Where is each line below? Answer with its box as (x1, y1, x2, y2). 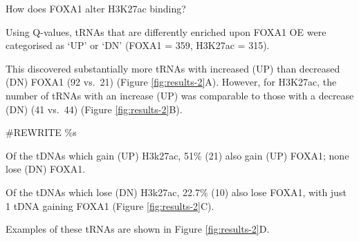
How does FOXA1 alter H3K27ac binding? (6, 1, 186, 15)
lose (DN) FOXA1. (6, 162, 86, 176)
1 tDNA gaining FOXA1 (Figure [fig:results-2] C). (6, 198, 214, 213)
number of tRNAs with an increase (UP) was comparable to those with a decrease (6, 88, 354, 102)
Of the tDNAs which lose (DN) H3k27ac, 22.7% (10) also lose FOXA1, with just (6, 184, 347, 199)
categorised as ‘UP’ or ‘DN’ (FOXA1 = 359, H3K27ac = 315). (6, 38, 270, 52)
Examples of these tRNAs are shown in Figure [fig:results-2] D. (6, 222, 270, 236)
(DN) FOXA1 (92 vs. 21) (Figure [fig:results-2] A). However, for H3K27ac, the (6, 75, 337, 89)
